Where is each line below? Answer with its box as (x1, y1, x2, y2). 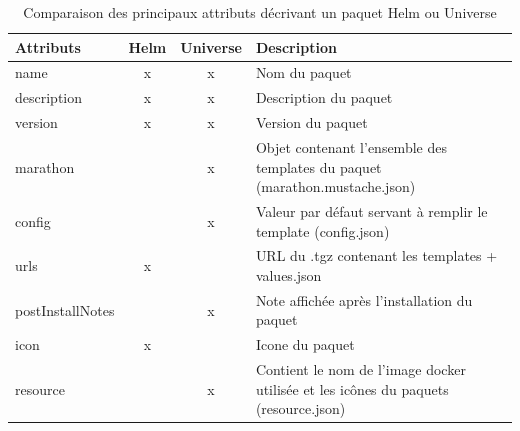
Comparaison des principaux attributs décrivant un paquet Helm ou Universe (23, 2, 497, 22)
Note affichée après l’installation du (255, 289, 473, 310)
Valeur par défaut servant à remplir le (255, 201, 488, 221)
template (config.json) (255, 220, 390, 241)
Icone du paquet (255, 334, 355, 355)
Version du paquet (255, 112, 368, 133)
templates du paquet (255, 156, 382, 177)
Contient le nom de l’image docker (255, 359, 466, 380)
